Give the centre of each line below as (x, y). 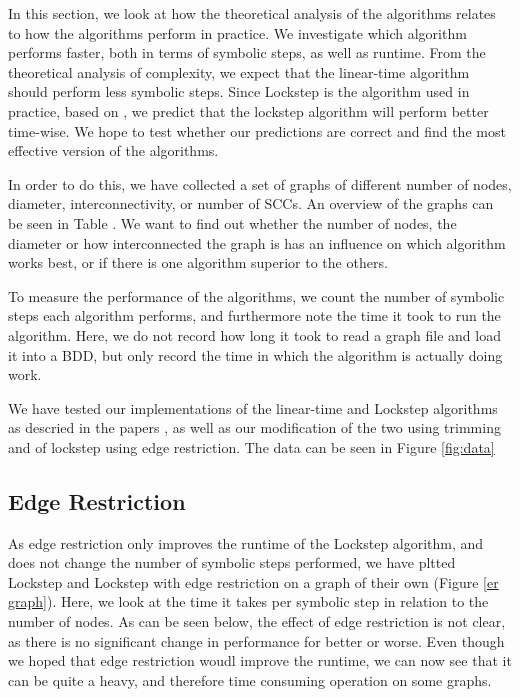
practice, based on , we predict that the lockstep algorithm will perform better (248, 110)
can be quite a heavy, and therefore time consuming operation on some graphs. (250, 679)
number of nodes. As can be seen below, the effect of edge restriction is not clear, (257, 621)
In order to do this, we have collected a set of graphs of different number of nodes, (260, 183)
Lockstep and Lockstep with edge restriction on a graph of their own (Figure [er (253, 581)
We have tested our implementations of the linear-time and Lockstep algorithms (253, 407)
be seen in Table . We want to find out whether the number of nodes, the (232, 222)
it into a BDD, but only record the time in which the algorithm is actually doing (255, 354)
